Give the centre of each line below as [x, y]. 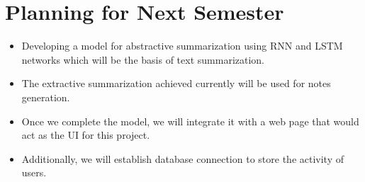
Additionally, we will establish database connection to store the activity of [182, 158]
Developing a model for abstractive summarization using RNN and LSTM [182, 46]
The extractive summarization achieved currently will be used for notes [176, 83]
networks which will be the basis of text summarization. [143, 59]
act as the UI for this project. [86, 135]
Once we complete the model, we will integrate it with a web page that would [190, 121]
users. [34, 172]
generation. [46, 97]
